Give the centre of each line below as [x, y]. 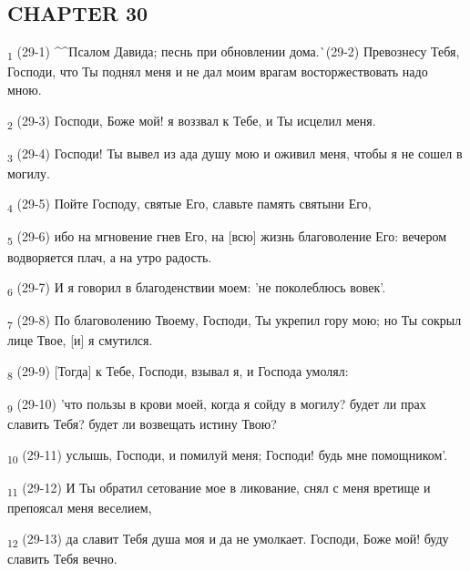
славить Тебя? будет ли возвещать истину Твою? [142, 424]
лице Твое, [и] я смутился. [80, 340]
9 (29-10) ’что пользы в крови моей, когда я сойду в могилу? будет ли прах [217, 405]
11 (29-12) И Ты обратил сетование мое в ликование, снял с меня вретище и [219, 489]
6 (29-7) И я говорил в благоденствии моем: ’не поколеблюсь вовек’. [197, 288]
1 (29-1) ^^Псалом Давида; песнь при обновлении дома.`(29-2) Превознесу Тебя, [234, 52]
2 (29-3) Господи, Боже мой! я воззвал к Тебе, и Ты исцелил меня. [192, 121]
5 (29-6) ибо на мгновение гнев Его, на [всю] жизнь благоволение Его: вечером [227, 238]
